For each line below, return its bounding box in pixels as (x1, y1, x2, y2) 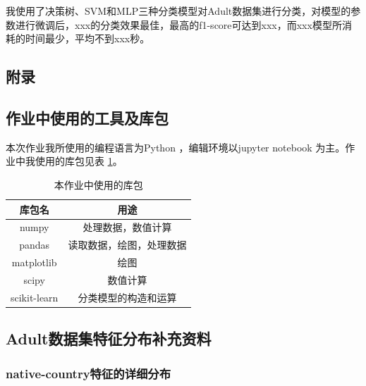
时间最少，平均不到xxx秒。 (25, 31, 150, 46)
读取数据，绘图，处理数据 (68, 237, 187, 252)
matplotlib (11, 255, 57, 270)
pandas (19, 237, 50, 252)
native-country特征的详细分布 (6, 364, 171, 382)
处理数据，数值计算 (83, 220, 172, 235)
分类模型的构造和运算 (78, 289, 177, 304)
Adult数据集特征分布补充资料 (6, 328, 212, 349)
